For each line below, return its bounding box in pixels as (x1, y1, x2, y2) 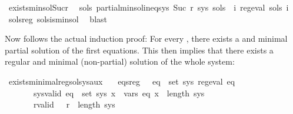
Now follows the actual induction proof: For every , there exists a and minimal (5, 32, 288, 45)
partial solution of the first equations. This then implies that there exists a (5, 43, 274, 56)
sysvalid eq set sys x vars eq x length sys (33, 86, 205, 99)
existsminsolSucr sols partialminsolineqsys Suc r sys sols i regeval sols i (8, 1, 289, 13)
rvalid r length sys (33, 98, 115, 110)
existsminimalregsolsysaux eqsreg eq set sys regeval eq (8, 75, 235, 87)
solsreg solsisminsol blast (8, 12, 108, 25)
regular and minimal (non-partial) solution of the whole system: (5, 55, 235, 68)
